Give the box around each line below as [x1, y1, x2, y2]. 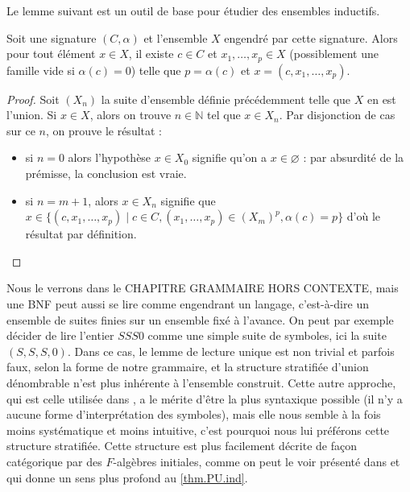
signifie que [160, 192, 216, 209]
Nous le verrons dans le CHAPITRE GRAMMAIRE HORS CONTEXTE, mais [6, 279, 399, 296]
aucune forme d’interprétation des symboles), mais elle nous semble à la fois [6, 406, 381, 423]
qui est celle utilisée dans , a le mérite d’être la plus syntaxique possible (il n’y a [6, 390, 403, 407]
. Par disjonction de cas [279, 106, 396, 123]
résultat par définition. [25, 225, 137, 242]
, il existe [128, 45, 174, 62]
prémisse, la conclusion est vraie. [25, 165, 187, 182]
